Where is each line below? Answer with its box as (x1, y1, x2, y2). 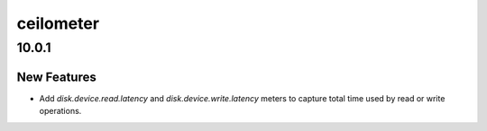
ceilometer (16, 13, 99, 33)
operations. (39, 106, 82, 117)
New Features (16, 69, 96, 84)
